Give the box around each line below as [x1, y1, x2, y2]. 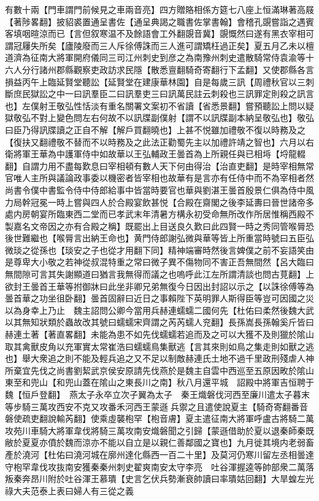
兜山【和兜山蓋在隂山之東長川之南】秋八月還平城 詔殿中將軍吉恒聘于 [30, 376, 314, 389]
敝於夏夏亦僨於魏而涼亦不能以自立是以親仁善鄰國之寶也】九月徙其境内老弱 [5, 436, 306, 449]
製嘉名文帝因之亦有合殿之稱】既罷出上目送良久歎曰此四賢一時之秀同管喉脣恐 [5, 219, 314, 232]
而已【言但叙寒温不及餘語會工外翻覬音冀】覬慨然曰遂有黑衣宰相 [47, 27, 306, 40]
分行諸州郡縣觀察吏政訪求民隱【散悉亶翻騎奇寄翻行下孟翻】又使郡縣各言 [21, 63, 314, 76]
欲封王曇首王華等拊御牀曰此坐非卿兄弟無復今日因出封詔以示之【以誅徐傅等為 [5, 279, 314, 292]
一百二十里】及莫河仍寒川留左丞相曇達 [159, 448, 314, 460]
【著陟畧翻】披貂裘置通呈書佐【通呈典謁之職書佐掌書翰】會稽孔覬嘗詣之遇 [5, 15, 306, 28]
